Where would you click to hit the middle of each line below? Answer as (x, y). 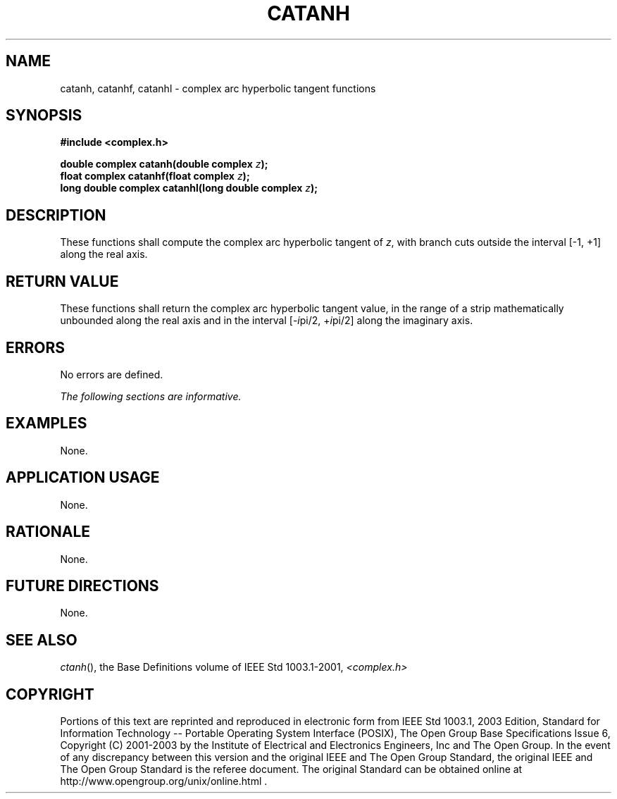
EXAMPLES (46, 423)
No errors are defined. (112, 374)
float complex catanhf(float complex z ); (155, 176)
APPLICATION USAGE (83, 478)
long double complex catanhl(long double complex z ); (189, 188)
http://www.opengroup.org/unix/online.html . (164, 781)
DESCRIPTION (56, 215)
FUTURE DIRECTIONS (82, 586)
